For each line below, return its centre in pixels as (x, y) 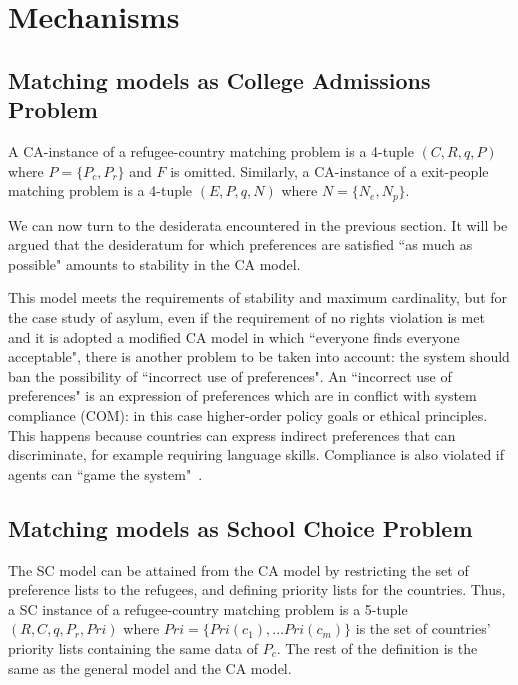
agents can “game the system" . (105, 473)
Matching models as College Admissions (219, 79)
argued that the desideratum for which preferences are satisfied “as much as (240, 244)
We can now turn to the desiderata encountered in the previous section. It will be (258, 224)
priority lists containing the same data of (133, 647)
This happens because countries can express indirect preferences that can (232, 434)
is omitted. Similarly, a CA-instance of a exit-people (329, 170)
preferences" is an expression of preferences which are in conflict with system (242, 395)
